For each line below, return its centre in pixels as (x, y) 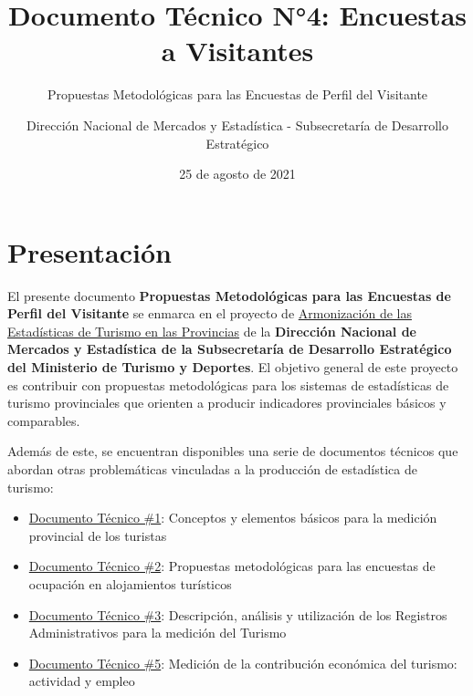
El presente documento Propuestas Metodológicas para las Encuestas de (229, 295)
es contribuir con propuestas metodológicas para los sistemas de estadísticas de (228, 384)
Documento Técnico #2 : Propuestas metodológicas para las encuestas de (232, 566)
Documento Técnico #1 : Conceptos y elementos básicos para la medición (233, 518)
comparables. (44, 420)
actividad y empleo (82, 681)
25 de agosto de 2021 (237, 174)
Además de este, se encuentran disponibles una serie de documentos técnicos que (233, 451)
